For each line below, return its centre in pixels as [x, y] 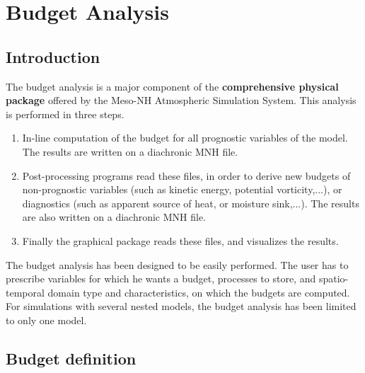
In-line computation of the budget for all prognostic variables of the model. [185, 138]
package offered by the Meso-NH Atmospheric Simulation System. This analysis [181, 100]
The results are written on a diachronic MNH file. [130, 151]
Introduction [53, 56]
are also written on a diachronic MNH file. [114, 217]
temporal [25, 292]
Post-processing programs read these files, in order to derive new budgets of [186, 175]
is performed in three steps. [65, 114]
